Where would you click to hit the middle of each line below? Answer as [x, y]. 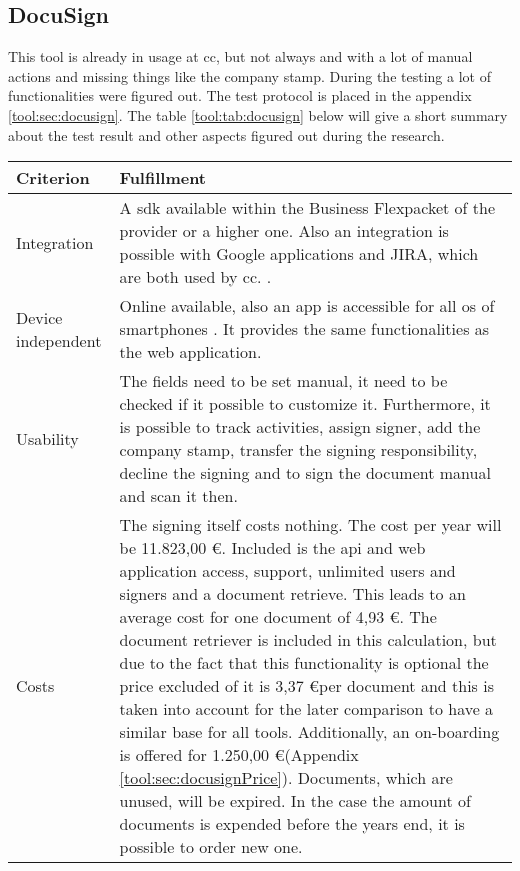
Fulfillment [163, 178]
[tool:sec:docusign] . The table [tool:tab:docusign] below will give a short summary [258, 114]
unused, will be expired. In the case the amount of [295, 801]
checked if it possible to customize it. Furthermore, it [305, 404]
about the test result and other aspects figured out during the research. [226, 134]
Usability [47, 438]
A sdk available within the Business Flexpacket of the [307, 208]
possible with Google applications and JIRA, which [299, 254]
